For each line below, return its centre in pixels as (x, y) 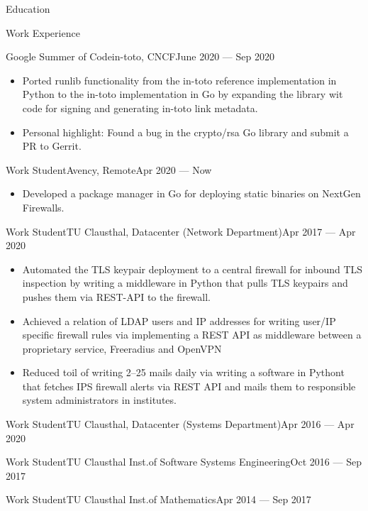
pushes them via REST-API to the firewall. (117, 296)
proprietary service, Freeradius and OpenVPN (122, 348)
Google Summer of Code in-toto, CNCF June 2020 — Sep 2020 (140, 56)
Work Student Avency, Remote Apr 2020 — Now (109, 169)
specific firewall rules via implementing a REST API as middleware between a (192, 335)
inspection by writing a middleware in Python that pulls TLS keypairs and (185, 283)
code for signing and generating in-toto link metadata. (140, 108)
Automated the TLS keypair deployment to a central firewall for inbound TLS (193, 269)
